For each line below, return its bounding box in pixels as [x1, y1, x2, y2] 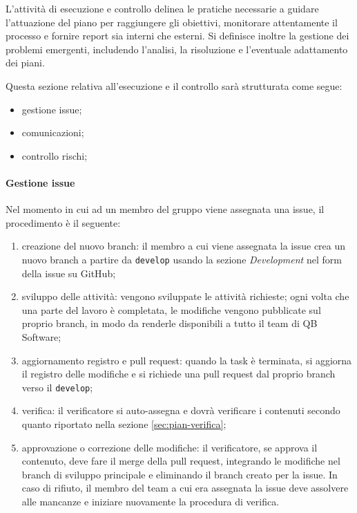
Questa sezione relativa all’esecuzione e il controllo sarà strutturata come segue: [6, 78, 342, 93]
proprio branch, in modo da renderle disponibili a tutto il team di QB [21, 316, 318, 330]
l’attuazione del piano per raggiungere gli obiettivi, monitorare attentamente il [6, 15, 338, 29]
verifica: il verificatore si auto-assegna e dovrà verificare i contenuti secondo [21, 403, 340, 418]
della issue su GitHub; [21, 265, 116, 280]
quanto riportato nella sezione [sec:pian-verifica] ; [21, 416, 226, 431]
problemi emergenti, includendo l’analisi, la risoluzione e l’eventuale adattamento [6, 41, 348, 56]
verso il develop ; [21, 380, 93, 394]
